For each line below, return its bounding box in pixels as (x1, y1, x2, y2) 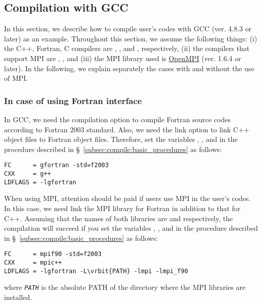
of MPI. (4, 73, 28, 83)
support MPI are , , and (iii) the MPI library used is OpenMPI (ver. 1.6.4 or (4, 53, 241, 63)
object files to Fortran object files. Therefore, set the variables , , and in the (4, 134, 238, 144)
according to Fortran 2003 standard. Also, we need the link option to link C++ (4, 124, 249, 134)
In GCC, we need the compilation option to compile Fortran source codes (4, 114, 231, 124)
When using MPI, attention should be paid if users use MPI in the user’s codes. (4, 193, 251, 204)
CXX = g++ (4, 170, 51, 178)
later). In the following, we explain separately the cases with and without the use (4, 63, 254, 73)
